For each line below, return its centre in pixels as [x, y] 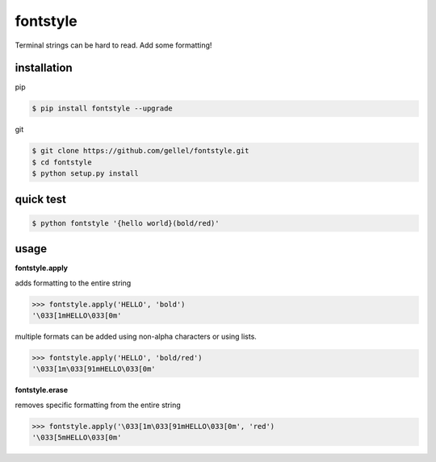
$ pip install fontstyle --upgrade [102, 108]
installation [44, 68]
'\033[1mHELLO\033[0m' [77, 316]
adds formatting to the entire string [73, 283]
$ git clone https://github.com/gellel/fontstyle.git [140, 151]
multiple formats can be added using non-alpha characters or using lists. [136, 337]
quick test [40, 199]
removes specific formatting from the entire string [98, 405]
